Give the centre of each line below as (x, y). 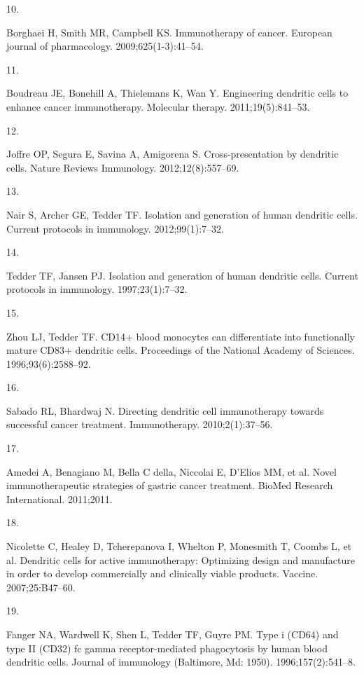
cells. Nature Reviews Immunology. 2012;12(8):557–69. (123, 167)
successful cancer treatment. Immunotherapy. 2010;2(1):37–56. (140, 424)
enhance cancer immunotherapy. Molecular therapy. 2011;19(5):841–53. (158, 106)
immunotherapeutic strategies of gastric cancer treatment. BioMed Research (170, 485)
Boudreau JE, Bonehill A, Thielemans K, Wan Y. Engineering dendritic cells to (177, 93)
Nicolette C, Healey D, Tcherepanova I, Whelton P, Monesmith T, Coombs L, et (179, 546)
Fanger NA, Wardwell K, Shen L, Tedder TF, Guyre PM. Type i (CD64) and (173, 634)
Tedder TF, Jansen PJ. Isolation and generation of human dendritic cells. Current (182, 275)
